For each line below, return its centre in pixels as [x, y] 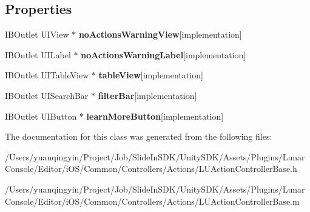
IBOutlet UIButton [41, 116]
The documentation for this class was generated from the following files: [139, 136]
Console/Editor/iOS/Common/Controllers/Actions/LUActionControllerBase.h [151, 169]
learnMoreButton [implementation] [155, 116]
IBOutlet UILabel [38, 54]
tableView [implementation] [151, 75]
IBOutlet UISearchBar [47, 95]
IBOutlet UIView [37, 34]
